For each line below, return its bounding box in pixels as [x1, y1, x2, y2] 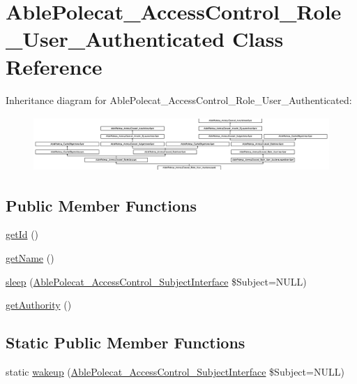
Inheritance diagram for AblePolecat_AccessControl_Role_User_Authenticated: [6, 92, 352, 107]
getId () [6, 227, 39, 242]
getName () [6, 251, 54, 265]
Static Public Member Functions [6, 332, 245, 353]
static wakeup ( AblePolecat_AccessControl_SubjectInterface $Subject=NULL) [6, 364, 344, 379]
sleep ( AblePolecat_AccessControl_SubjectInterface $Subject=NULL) [6, 274, 307, 288]
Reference [6, 52, 102, 80]
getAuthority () [6, 297, 72, 312]
